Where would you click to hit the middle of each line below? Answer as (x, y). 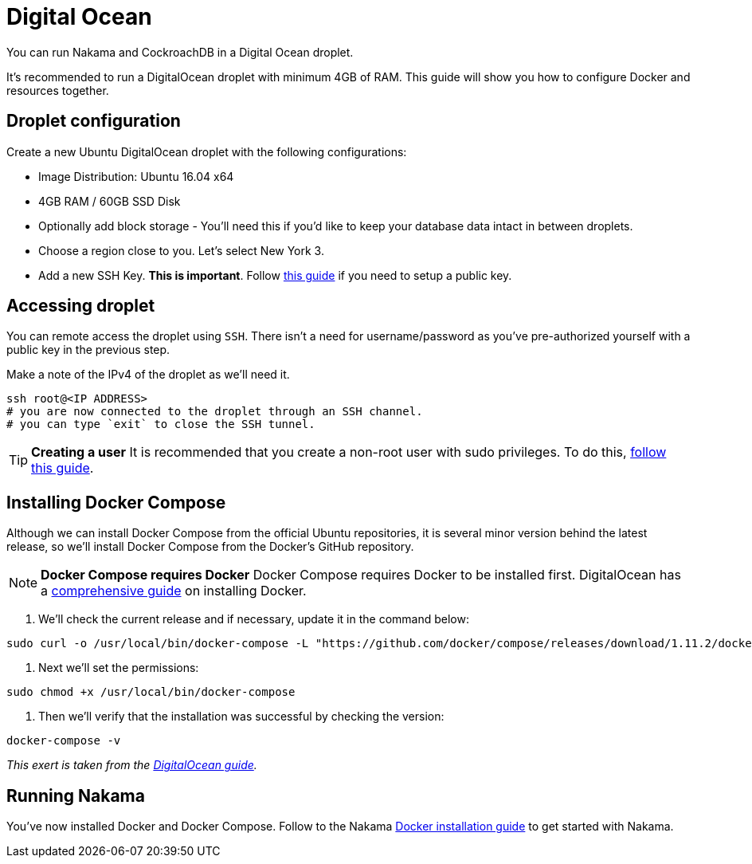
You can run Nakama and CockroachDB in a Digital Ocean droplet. (180, 52)
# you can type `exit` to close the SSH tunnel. (161, 424)
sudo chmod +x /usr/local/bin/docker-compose (151, 692)
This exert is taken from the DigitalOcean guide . (132, 765)
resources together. (58, 90)
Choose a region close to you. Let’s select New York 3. (181, 250)
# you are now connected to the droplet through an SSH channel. (215, 412)
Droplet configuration (94, 121)
